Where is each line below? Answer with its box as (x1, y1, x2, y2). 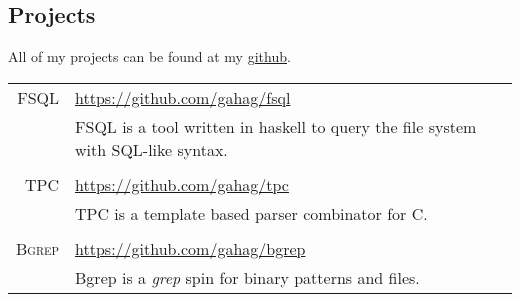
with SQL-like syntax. (75, 137, 228, 161)
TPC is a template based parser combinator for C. (75, 201, 428, 225)
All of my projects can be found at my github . (8, 46, 291, 67)
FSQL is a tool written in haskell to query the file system (75, 114, 477, 138)
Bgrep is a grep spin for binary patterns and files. (75, 265, 420, 289)
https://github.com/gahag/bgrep (75, 236, 306, 260)
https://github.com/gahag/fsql (75, 85, 291, 109)
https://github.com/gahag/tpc (75, 172, 289, 196)
